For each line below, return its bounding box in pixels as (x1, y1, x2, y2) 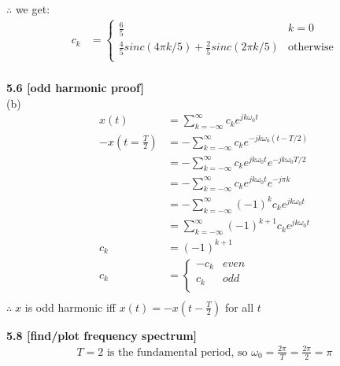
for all (224, 298, 254, 315)
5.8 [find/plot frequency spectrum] (6, 327, 198, 343)
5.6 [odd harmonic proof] (6, 79, 144, 95)
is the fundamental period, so (106, 346, 248, 358)
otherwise (288, 42, 334, 54)
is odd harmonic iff (24, 298, 116, 315)
